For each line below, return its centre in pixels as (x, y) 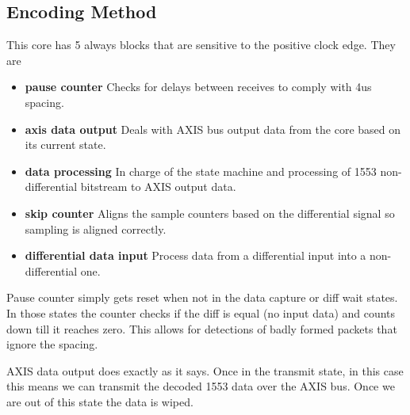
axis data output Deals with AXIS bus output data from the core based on (213, 129)
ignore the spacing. (52, 344)
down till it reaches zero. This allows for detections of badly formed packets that (202, 328)
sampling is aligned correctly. (96, 228)
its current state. (65, 145)
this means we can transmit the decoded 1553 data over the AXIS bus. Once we (201, 386)
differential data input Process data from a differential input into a (195, 255)
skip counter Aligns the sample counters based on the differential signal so (210, 213)
